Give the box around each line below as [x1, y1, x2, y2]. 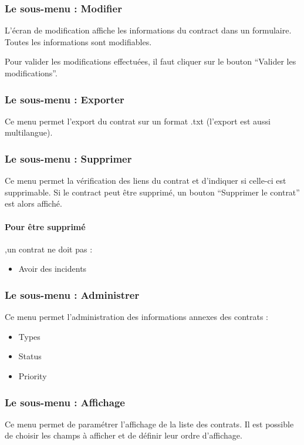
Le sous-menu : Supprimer [5, 151, 132, 166]
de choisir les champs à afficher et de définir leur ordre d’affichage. [5, 429, 242, 441]
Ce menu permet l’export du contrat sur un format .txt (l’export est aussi [5, 114, 271, 127]
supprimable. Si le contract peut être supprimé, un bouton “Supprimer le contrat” [5, 186, 300, 198]
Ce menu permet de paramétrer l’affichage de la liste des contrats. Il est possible [5, 417, 294, 430]
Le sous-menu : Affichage [5, 395, 125, 409]
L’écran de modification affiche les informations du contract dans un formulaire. [5, 24, 292, 36]
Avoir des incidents [18, 262, 87, 275]
